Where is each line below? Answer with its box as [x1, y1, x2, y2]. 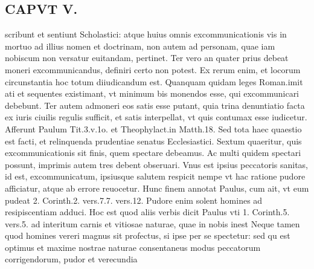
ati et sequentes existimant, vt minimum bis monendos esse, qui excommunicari [5, 87, 300, 100]
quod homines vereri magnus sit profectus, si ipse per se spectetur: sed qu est [5, 229, 290, 242]
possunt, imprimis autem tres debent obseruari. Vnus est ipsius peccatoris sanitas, [5, 158, 308, 170]
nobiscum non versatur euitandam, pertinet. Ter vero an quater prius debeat [5, 51, 289, 64]
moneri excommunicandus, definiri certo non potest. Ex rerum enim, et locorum [5, 63, 301, 76]
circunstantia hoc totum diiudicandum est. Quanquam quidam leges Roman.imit [5, 75, 303, 88]
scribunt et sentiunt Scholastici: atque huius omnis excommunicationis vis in [5, 28, 287, 41]
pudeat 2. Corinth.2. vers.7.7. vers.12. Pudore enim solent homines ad [5, 193, 263, 206]
